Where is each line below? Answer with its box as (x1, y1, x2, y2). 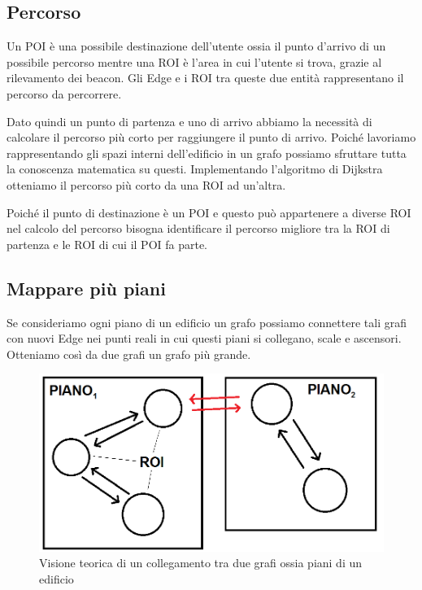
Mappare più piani (7, 275, 166, 300)
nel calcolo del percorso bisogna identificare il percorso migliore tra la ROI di (7, 220, 390, 237)
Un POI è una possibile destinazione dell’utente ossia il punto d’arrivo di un (7, 37, 386, 55)
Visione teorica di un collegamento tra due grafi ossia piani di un (39, 554, 363, 571)
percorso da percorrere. (7, 85, 122, 102)
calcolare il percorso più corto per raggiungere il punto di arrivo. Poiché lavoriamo (7, 129, 416, 146)
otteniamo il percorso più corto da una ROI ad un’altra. (7, 176, 286, 193)
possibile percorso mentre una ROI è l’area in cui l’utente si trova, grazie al (7, 53, 382, 70)
